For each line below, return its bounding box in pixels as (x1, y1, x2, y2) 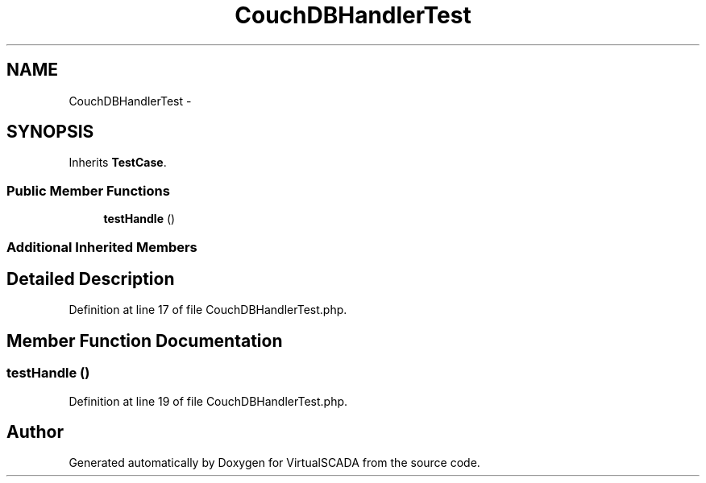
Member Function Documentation (6, 330, 283, 351)
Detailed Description (6, 268, 175, 289)
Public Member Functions (6, 182, 170, 199)
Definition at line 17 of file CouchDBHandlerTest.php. (69, 303, 347, 317)
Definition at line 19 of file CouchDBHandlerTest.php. (69, 394, 348, 408)
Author (6, 422, 64, 443)
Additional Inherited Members (6, 238, 197, 255)
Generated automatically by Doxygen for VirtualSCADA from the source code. (69, 456, 480, 470)
